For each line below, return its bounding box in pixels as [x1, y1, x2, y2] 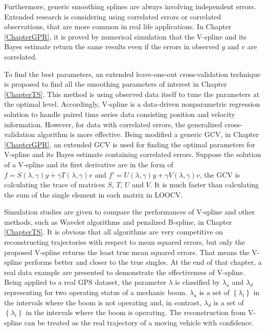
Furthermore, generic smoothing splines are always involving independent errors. [4, 1, 256, 11]
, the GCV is [199, 169, 240, 180]
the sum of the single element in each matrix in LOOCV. [4, 189, 183, 200]
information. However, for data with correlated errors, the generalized [4, 119, 223, 129]
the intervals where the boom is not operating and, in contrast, [4, 297, 202, 307]
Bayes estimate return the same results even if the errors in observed [4, 41, 219, 52]
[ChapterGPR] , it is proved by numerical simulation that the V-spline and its [4, 31, 247, 42]
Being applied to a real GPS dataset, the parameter [4, 277, 166, 287]
